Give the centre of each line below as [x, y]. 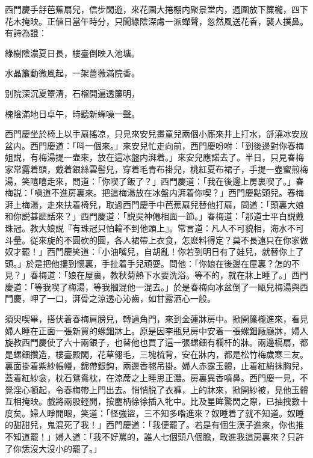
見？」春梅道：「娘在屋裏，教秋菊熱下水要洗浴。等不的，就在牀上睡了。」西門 [156, 275]
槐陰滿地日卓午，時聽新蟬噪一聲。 [72, 113]
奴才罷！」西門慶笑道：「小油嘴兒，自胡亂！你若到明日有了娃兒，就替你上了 [154, 252]
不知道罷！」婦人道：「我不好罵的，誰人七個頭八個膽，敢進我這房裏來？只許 [154, 436]
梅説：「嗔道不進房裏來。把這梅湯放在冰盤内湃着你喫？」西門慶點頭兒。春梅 [154, 193]
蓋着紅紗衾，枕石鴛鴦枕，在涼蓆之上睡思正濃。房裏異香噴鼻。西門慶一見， [152, 378]
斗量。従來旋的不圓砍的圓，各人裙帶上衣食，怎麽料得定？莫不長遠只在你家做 [156, 240]
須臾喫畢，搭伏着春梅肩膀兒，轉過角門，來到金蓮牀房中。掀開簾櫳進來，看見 [156, 319]
